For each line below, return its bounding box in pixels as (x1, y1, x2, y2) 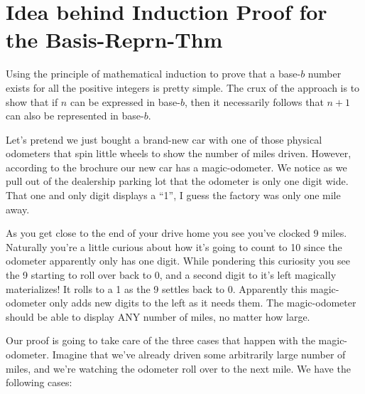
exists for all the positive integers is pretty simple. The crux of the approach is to (6, 80, 360, 95)
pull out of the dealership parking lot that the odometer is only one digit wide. (6, 174, 349, 188)
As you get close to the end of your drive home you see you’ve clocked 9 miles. (6, 225, 347, 240)
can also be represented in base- (6, 108, 144, 123)
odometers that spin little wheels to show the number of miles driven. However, (6, 146, 352, 161)
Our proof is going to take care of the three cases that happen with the (6, 333, 315, 348)
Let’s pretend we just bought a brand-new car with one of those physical (6, 132, 322, 147)
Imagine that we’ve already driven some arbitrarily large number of (52, 347, 346, 361)
